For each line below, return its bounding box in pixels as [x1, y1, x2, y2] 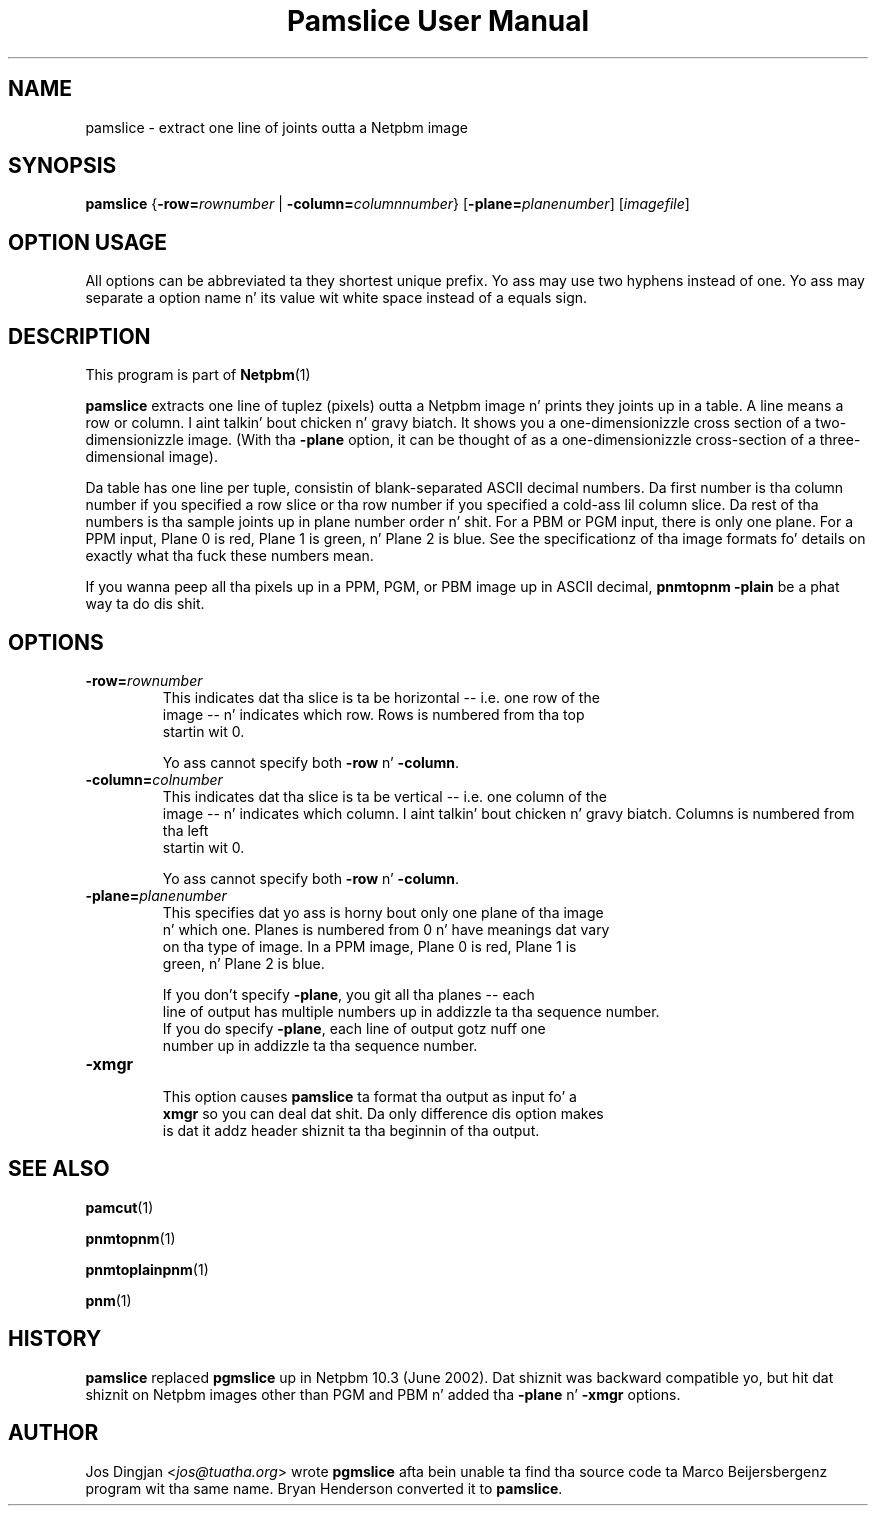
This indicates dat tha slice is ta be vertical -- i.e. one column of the [162, 787, 607, 805]
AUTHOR [8, 1420, 99, 1446]
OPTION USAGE [8, 229, 167, 255]
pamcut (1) [85, 1198, 154, 1216]
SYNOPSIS [8, 153, 117, 179]
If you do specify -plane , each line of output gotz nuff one [162, 1019, 546, 1037]
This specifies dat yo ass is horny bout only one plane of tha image [162, 903, 604, 921]
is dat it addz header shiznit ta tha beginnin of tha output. [162, 1121, 540, 1139]
